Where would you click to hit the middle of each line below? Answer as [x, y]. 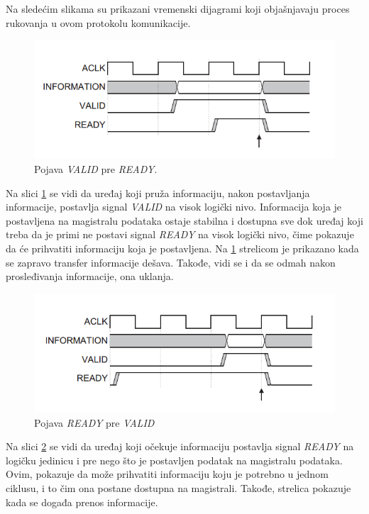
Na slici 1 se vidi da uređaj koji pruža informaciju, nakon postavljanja [158, 192]
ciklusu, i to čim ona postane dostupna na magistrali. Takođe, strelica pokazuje [178, 488]
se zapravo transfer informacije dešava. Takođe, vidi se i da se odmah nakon [171, 262]
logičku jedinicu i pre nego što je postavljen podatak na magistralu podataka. [174, 460]
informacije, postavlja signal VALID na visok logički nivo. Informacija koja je [174, 207]
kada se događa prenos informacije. [82, 502]
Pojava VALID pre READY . [96, 169]
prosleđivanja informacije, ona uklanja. [90, 276]
